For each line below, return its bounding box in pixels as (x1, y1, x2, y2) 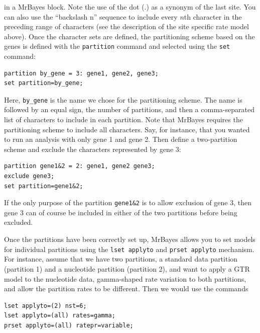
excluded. (4, 217, 33, 227)
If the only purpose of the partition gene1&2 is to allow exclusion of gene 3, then (4, 197, 252, 208)
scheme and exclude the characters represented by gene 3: (4, 143, 181, 154)
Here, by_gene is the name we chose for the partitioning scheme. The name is (4, 94, 242, 105)
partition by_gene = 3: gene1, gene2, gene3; (4, 69, 159, 77)
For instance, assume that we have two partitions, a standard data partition (4, 254, 238, 264)
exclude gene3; (4, 173, 55, 180)
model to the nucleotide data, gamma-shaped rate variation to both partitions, (4, 273, 246, 284)
